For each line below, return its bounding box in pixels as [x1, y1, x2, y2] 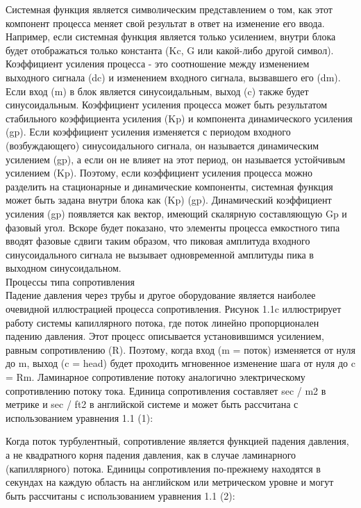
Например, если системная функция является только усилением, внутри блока [6, 29, 336, 44]
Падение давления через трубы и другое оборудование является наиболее [6, 288, 316, 302]
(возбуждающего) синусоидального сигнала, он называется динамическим [6, 138, 319, 152]
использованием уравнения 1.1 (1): [6, 410, 153, 425]
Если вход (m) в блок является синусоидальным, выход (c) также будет [6, 83, 309, 98]
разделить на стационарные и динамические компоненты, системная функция [6, 179, 333, 193]
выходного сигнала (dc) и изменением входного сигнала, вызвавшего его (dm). [6, 69, 341, 84]
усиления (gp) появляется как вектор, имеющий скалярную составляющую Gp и [6, 206, 347, 220]
